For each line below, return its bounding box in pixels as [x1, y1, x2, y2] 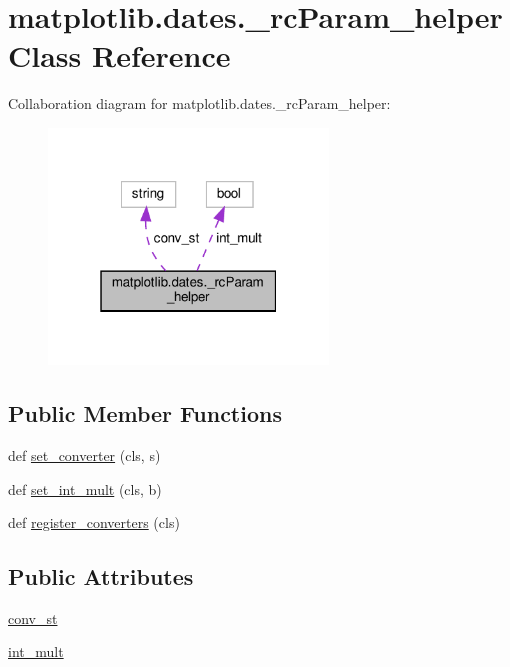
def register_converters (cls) [8, 512, 180, 533]
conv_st [8, 607, 58, 628]
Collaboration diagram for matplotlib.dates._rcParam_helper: [8, 93, 391, 114]
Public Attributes [8, 561, 194, 592]
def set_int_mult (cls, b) [8, 478, 162, 499]
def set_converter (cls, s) [8, 444, 161, 465]
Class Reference [8, 35, 231, 76]
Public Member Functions [8, 398, 282, 429]
